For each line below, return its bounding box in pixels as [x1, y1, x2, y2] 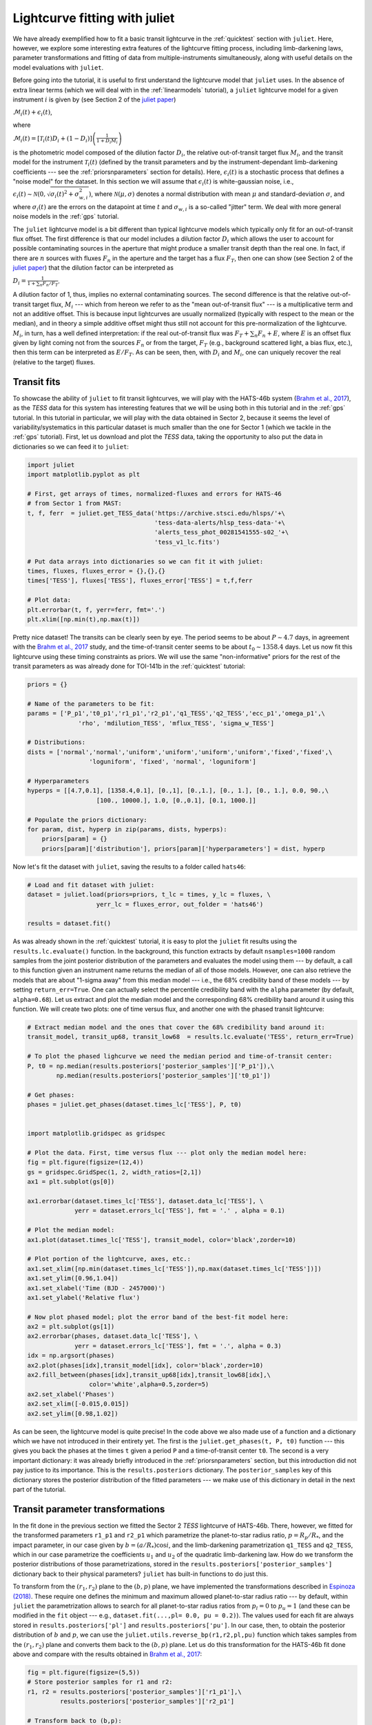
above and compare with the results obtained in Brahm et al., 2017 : [12, 1650, 203, 1658]
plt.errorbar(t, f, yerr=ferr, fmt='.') [27, 606, 165, 613]
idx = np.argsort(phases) [27, 1352, 115, 1359]
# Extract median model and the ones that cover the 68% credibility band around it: [27, 1023, 325, 1031]
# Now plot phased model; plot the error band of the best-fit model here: [27, 1313, 289, 1321]
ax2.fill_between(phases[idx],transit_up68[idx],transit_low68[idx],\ [27, 1371, 271, 1379]
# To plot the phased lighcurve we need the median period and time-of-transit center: [27, 1052, 333, 1061]
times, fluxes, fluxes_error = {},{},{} [27, 567, 165, 575]
